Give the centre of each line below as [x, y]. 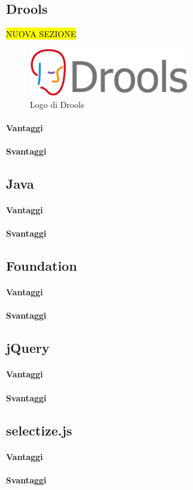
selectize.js [39, 430]
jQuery [28, 348]
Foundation [42, 266]
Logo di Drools [57, 104]
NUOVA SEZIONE [41, 34]
